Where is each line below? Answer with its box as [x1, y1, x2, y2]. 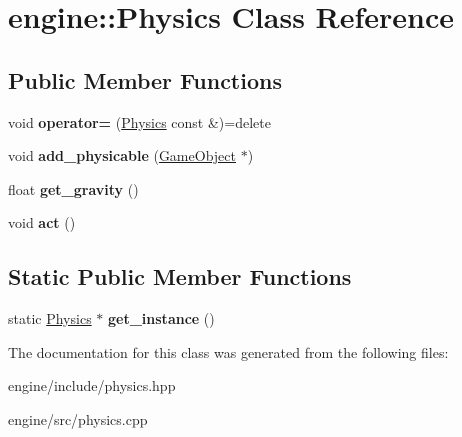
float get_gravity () [8, 178, 139, 199]
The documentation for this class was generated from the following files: [8, 341, 449, 362]
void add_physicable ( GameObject [8, 145, 236, 166]
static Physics [8, 308, 92, 329]
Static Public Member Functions [8, 261, 352, 292]
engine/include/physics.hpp [8, 375, 176, 396]
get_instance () [108, 308, 215, 329]
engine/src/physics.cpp [8, 408, 148, 429]
